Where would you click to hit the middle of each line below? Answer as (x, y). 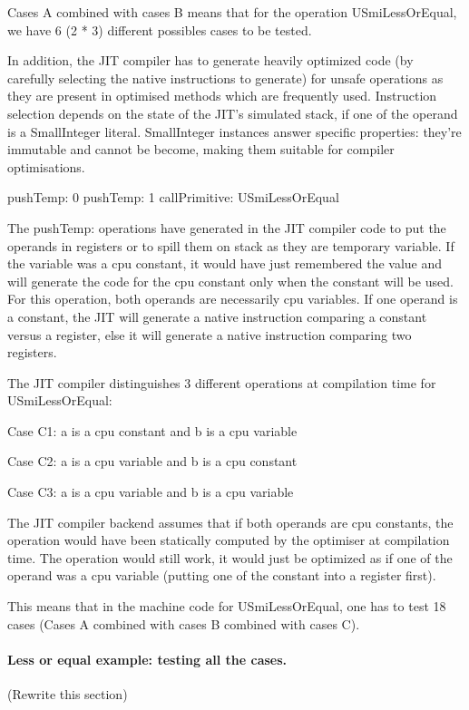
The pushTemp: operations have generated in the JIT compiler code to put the (227, 227)
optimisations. (46, 166)
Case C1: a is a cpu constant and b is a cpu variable (152, 430)
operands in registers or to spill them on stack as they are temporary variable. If (231, 245)
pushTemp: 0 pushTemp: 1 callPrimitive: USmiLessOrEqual (173, 197)
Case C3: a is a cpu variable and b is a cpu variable (151, 492)
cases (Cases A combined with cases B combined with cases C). (184, 623)
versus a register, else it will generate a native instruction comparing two (210, 334)
